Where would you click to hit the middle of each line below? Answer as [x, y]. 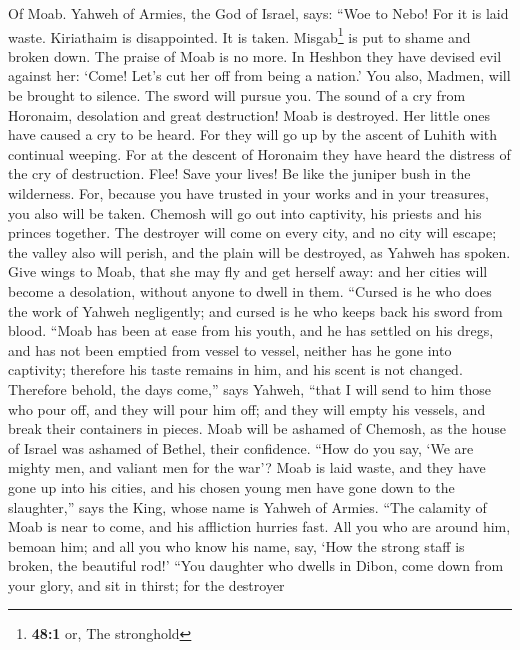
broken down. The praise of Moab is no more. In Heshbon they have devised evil [255, 55]
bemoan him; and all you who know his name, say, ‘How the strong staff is [236, 545]
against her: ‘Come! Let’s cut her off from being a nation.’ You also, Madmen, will [259, 75]
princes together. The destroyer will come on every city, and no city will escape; [252, 232]
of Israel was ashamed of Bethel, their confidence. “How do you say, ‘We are [241, 447]
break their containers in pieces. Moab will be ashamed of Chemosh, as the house [257, 428]
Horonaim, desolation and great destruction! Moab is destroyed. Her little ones [249, 114]
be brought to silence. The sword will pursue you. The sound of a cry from [237, 95]
